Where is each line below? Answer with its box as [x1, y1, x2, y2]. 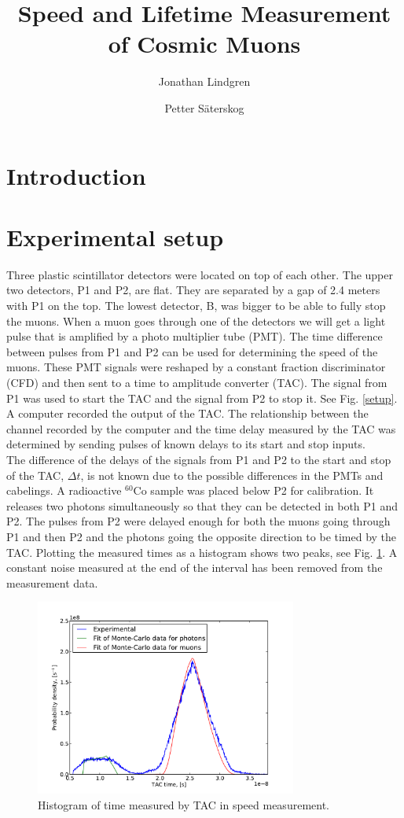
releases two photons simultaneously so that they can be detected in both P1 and [6, 497, 398, 514]
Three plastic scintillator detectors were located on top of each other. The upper [6, 266, 393, 282]
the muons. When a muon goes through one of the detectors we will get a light [6, 312, 386, 329]
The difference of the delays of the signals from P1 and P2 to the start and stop [6, 451, 391, 467]
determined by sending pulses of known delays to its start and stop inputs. [6, 436, 365, 452]
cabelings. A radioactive [6, 482, 122, 499]
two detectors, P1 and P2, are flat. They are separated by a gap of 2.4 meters [6, 282, 380, 298]
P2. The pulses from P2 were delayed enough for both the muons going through [6, 513, 391, 529]
